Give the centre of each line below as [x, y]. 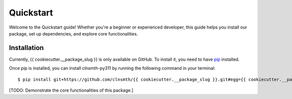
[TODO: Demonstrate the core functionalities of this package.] [71, 90]
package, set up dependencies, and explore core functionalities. [73, 33]
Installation [26, 48]
